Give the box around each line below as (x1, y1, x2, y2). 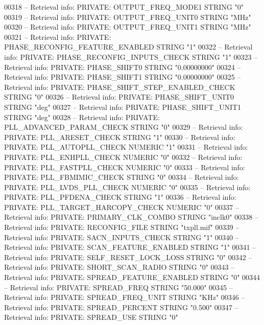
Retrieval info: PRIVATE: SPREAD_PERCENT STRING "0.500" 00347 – (4, 301, 238, 312)
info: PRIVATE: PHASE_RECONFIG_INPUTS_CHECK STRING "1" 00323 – (4, 51, 258, 62)
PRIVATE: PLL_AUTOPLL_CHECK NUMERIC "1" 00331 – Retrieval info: (4, 142, 248, 152)
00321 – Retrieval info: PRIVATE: (4, 31, 111, 42)
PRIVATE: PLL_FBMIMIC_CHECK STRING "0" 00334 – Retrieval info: (4, 172, 239, 182)
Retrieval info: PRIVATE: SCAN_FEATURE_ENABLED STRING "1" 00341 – (4, 242, 256, 252)
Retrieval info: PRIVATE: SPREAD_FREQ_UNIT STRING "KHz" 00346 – (4, 292, 245, 303)
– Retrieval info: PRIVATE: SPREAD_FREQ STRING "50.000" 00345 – (4, 282, 233, 292)
